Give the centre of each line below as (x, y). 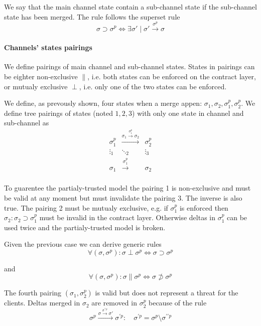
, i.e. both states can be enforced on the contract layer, (172, 76)
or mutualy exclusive (36, 86)
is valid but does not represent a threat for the (167, 293)
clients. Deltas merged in (42, 303)
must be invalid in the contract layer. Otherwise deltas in (127, 217)
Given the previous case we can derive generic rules (83, 244)
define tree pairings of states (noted (58, 113)
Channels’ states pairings (48, 47)
